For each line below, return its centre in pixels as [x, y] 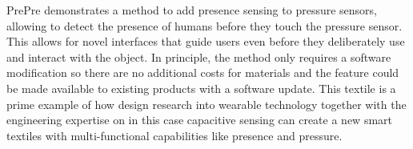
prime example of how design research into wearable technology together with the [206, 104]
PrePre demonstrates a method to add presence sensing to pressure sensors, [192, 10]
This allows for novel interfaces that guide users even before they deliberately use [206, 41]
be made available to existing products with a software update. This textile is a [201, 88]
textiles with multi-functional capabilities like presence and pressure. [174, 135]
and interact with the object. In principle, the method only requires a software [199, 56]
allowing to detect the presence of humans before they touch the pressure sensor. [204, 25]
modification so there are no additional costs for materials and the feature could [203, 72]
